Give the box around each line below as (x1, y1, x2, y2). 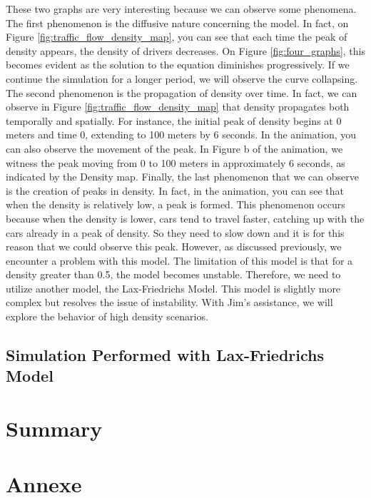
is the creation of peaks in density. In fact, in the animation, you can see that (6, 183, 345, 198)
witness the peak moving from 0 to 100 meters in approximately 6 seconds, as (6, 155, 345, 170)
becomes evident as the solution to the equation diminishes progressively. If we (6, 57, 350, 72)
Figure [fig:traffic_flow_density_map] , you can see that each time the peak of (6, 29, 347, 44)
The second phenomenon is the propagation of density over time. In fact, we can (6, 85, 357, 100)
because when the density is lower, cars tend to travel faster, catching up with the (6, 210, 365, 225)
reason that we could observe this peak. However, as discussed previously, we (6, 239, 342, 254)
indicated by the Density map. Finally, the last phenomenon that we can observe (6, 169, 359, 184)
